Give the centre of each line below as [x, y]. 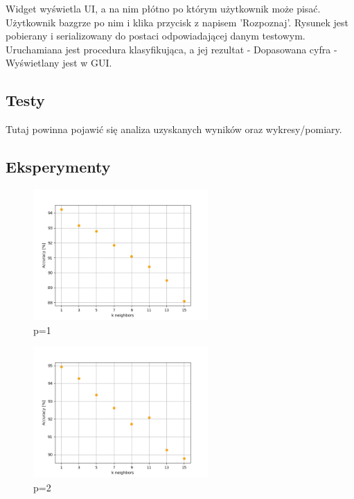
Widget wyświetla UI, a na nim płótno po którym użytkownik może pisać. [163, 8]
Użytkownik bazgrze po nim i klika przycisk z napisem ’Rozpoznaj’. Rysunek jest [177, 22]
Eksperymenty [58, 167]
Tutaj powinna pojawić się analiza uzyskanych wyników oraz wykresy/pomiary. [174, 129]
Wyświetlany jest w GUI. [59, 63]
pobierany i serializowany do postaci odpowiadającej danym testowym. [156, 36]
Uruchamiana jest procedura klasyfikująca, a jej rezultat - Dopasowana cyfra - [171, 49]
